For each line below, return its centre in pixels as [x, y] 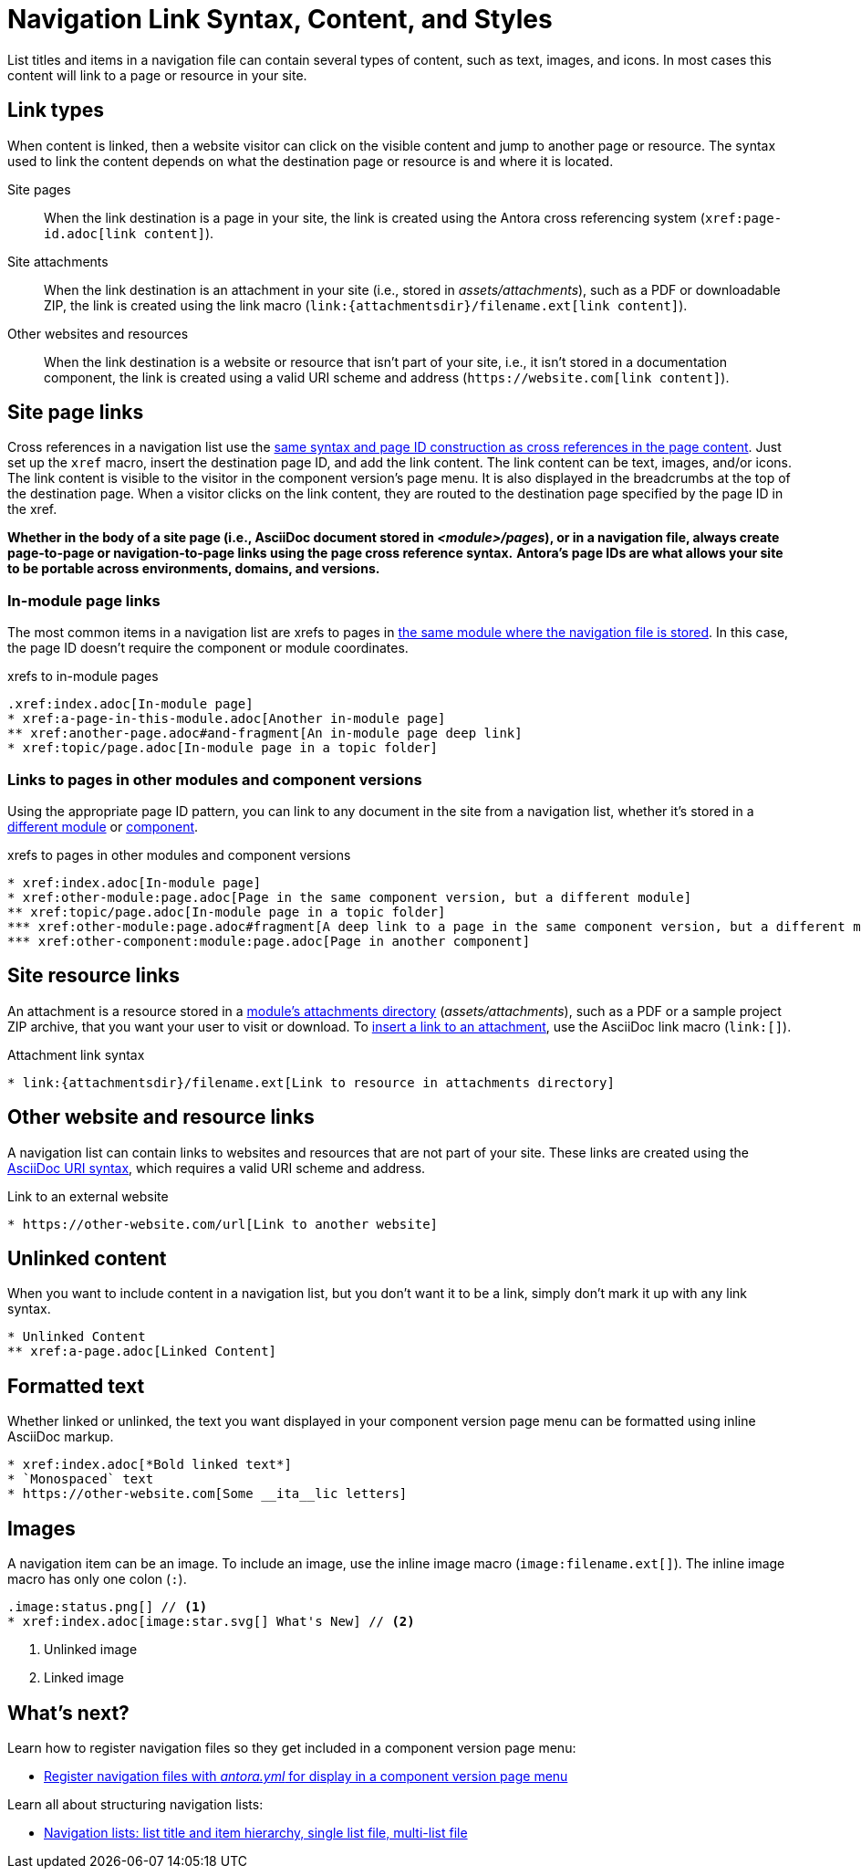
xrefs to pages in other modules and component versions [179, 854]
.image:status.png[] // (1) [108, 1607]
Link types [56, 110]
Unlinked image [91, 1650]
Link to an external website [88, 1196]
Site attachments [58, 261]
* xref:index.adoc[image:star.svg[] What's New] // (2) [211, 1622]
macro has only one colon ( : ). [97, 1579]
